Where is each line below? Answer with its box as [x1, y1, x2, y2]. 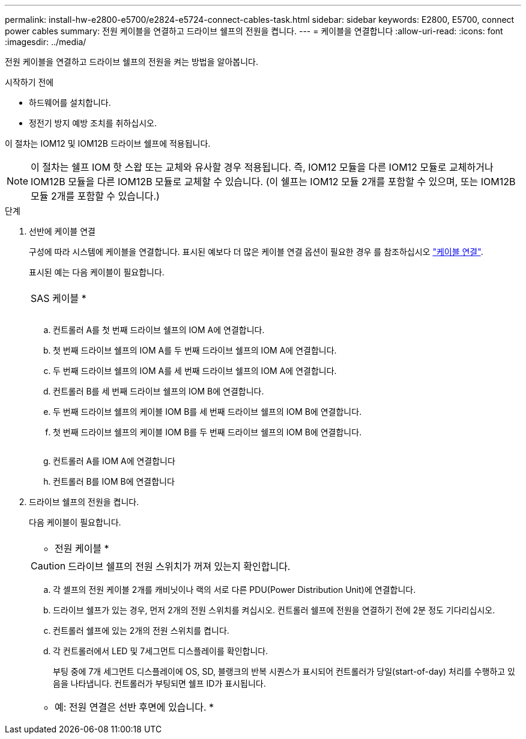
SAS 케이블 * [31, 292, 86, 304]
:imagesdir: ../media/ [5, 37, 86, 47]
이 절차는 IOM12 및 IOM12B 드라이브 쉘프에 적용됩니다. [5, 138, 211, 149]
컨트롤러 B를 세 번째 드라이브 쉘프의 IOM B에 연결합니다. [53, 386, 264, 396]
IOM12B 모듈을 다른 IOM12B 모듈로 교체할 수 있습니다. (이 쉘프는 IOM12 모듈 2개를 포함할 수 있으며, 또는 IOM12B [31, 176, 516, 188]
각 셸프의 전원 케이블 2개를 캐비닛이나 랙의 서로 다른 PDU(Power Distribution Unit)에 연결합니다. [53, 584, 416, 595]
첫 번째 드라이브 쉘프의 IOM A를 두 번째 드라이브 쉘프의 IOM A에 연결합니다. [53, 345, 337, 355]
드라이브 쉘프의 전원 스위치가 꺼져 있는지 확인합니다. [68, 560, 291, 572]
